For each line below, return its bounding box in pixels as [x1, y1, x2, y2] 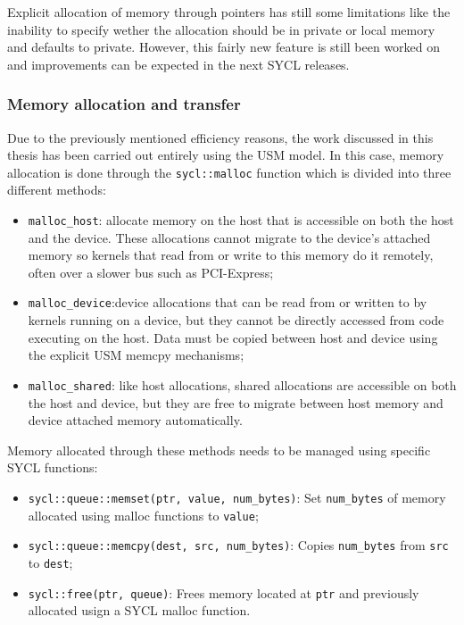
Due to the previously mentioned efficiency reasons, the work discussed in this [7, 128, 434, 146]
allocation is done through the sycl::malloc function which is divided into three [7, 162, 452, 181]
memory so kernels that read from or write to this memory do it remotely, [28, 246, 434, 264]
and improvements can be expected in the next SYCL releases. [7, 54, 350, 73]
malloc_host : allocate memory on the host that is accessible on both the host [28, 211, 454, 229]
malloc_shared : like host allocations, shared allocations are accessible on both [28, 375, 457, 394]
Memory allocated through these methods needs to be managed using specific [7, 440, 431, 459]
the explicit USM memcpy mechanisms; [28, 346, 244, 364]
